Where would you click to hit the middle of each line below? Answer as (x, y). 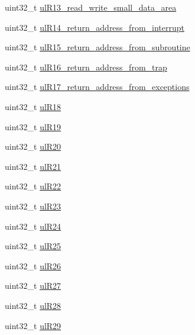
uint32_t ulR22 (33, 186)
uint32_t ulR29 (33, 325)
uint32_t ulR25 (33, 246)
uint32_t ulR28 (33, 305)
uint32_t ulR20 (33, 146)
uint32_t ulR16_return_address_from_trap (86, 67)
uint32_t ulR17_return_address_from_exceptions (97, 87)
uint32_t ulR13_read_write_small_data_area (91, 7)
